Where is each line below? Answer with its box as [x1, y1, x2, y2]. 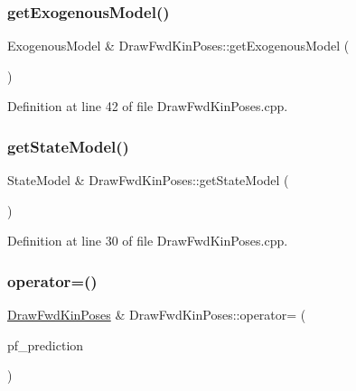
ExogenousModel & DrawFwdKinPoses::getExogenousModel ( [7, 36, 350, 55]
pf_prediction [7, 335, 84, 354]
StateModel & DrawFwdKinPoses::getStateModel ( [7, 171, 289, 190]
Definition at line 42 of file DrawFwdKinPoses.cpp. [7, 97, 288, 116]
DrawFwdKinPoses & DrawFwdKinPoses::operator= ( [7, 305, 306, 324]
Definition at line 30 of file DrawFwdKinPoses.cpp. [7, 231, 288, 250]
